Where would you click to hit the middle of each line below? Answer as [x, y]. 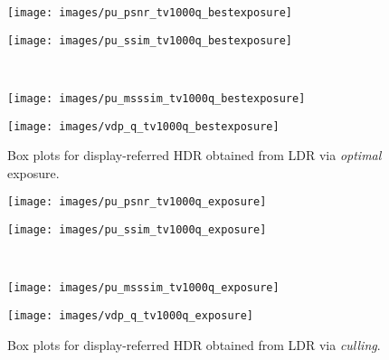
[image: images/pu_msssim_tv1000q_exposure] [143, 288]
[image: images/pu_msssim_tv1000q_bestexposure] [157, 98]
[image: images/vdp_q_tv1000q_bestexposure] [143, 126]
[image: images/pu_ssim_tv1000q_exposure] [137, 230]
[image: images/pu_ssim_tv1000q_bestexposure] [150, 40]
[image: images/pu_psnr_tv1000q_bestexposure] [150, 13]
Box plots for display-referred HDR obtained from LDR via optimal [194, 155]
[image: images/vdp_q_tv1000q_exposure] [131, 315]
